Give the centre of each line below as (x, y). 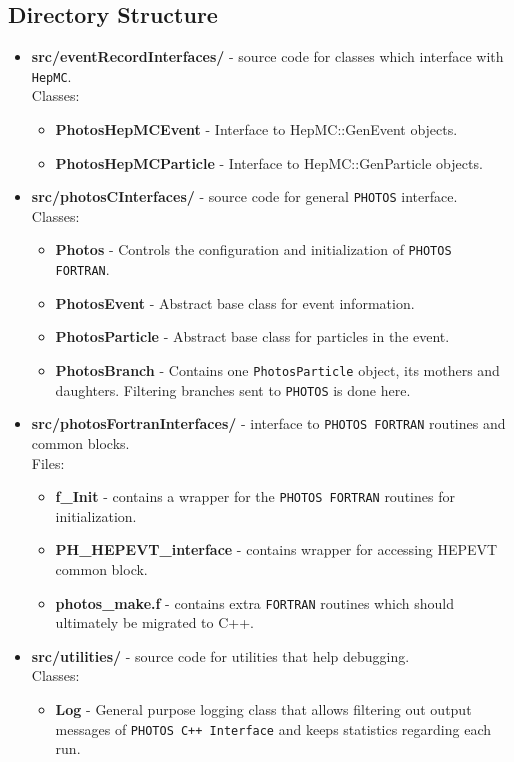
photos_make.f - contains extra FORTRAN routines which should (254, 602)
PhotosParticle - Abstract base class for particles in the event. (252, 336)
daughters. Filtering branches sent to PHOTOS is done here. (233, 389)
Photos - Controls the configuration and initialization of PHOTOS (253, 249)
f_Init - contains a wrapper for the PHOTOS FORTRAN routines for (255, 496)
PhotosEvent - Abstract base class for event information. (235, 302)
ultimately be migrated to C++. (154, 622)
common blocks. (80, 442)
